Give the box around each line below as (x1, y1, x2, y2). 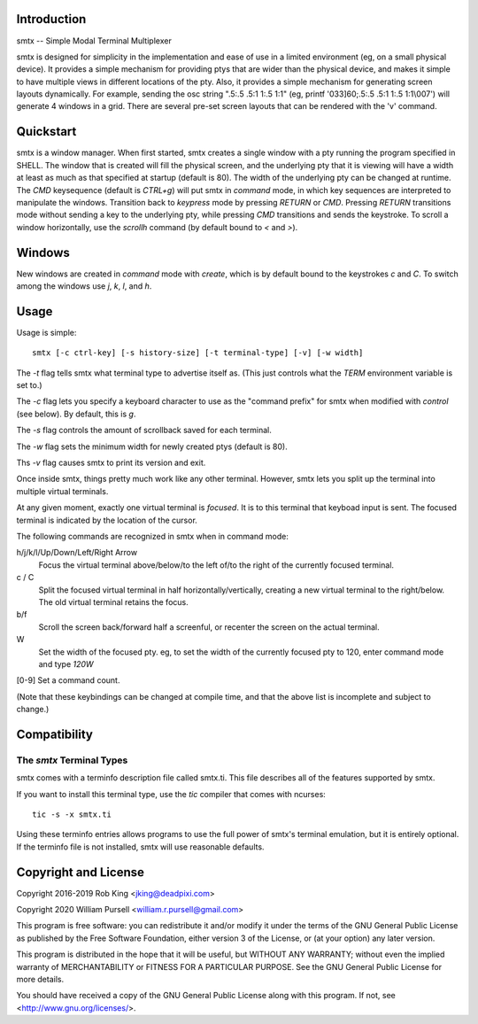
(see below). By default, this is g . (16, 408, 136, 419)
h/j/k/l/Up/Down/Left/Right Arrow (16, 547, 137, 558)
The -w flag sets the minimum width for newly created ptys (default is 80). (16, 441, 288, 452)
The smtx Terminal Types (16, 754, 128, 766)
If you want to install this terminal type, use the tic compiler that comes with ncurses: (16, 788, 327, 799)
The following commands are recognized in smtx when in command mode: (16, 531, 289, 541)
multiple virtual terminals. (16, 485, 109, 496)
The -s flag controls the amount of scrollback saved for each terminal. (16, 425, 272, 436)
